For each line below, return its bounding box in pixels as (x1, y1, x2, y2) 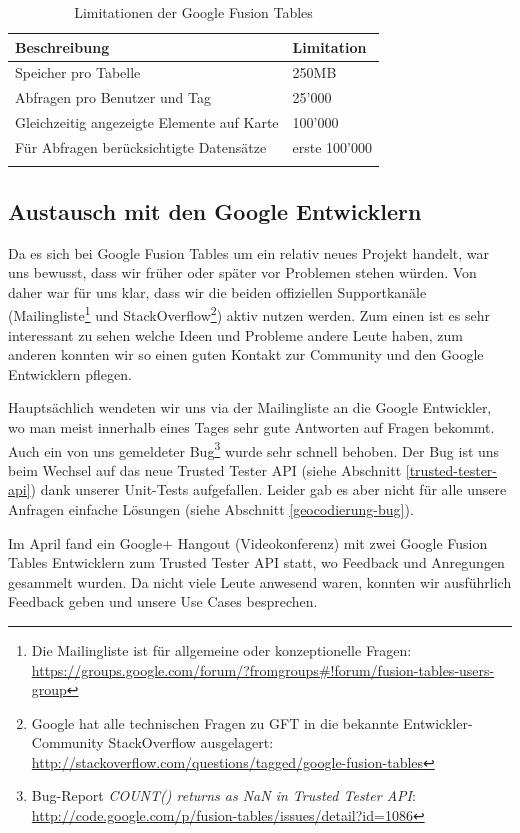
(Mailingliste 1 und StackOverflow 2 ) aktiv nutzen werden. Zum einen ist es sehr (8, 302, 490, 325)
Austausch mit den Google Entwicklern (8, 195, 422, 226)
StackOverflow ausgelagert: (108, 732, 274, 753)
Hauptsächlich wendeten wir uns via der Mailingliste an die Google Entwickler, (8, 397, 492, 418)
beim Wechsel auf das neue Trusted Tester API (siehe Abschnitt (8, 459, 402, 480)
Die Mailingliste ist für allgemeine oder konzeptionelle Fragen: (31, 639, 412, 660)
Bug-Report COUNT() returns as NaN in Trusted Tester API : (31, 785, 416, 806)
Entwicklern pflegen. (8, 363, 132, 384)
